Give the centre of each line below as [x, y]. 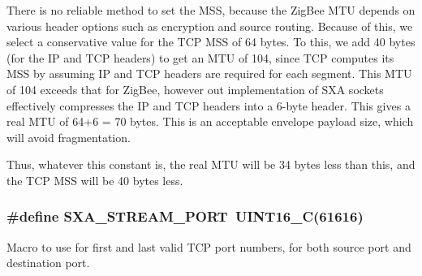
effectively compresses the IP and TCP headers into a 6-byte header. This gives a [209, 105]
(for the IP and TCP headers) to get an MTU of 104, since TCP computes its [200, 57]
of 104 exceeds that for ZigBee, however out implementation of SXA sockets [195, 89]
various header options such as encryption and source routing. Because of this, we [210, 26]
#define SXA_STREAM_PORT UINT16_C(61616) [185, 216]
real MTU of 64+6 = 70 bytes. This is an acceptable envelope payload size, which [210, 121]
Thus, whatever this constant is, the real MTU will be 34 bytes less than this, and [211, 164]
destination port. [48, 263]
